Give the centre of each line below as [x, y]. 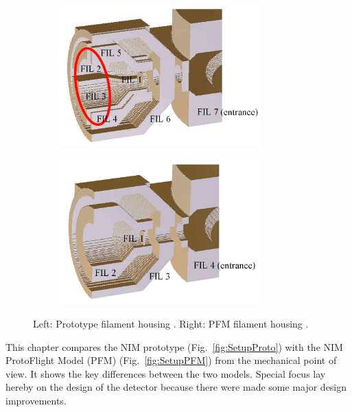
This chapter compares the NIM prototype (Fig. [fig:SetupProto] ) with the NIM [174, 346]
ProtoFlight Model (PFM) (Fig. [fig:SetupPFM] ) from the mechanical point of [171, 360]
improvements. [36, 401]
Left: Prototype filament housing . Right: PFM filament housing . [171, 324]
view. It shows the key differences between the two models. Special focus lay [166, 373]
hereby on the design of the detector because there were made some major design [176, 387]
